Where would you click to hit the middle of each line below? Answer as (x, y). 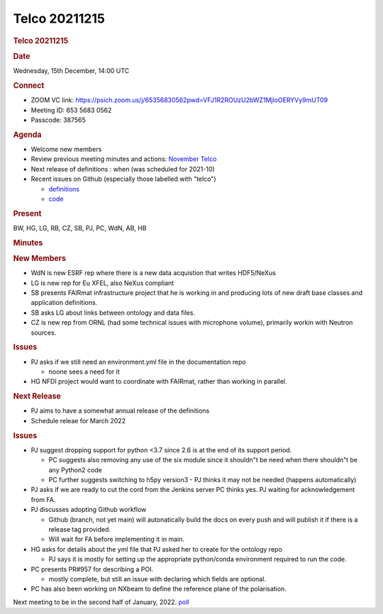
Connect (29, 85)
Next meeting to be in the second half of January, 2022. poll (101, 602)
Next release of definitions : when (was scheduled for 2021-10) (123, 169)
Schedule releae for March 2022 (78, 420)
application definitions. (64, 303)
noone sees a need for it (84, 372)
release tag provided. (80, 530)
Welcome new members (66, 149)
